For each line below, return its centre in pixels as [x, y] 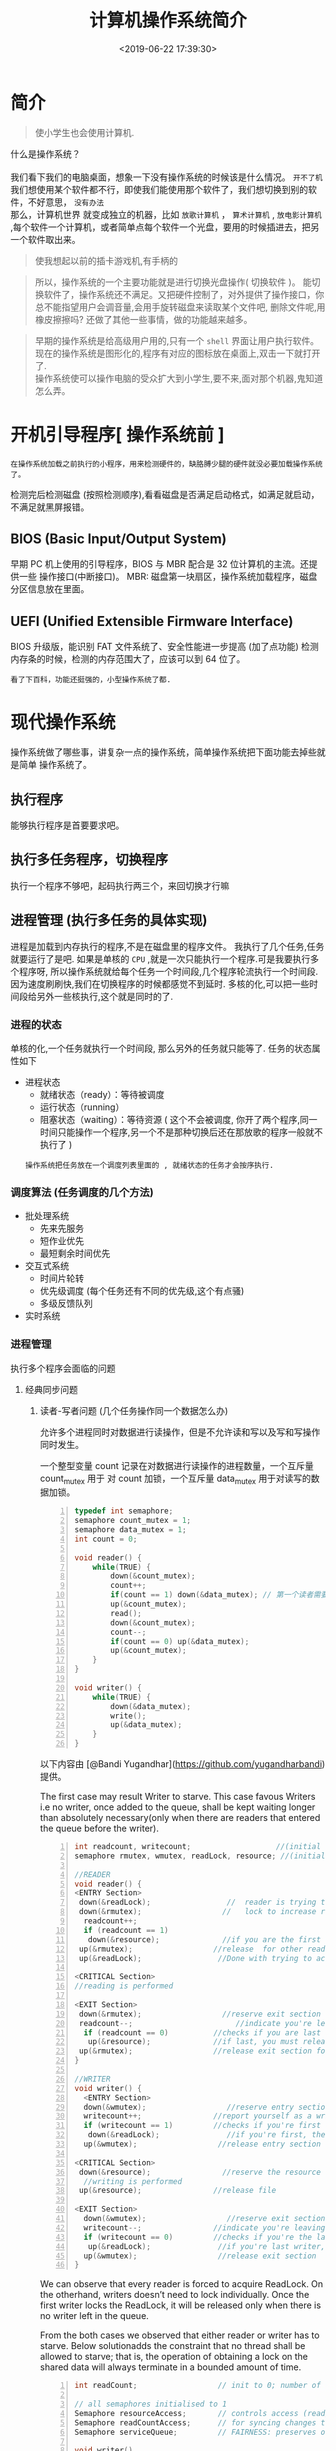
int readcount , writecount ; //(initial [198, 1847]
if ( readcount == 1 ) [126, 1930]
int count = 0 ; [106, 1539]
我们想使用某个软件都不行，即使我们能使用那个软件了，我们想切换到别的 [159, 189]
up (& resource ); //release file [177, 2191]
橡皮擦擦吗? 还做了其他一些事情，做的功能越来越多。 [143, 319]
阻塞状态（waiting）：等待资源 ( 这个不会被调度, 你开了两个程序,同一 [178, 1119]
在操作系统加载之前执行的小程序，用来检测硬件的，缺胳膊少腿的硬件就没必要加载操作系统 [166, 464]
